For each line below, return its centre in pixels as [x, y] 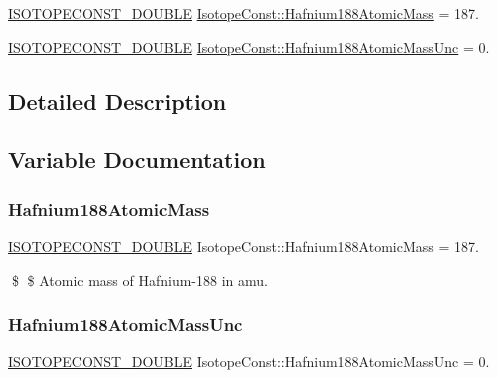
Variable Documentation [137, 159]
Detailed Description [117, 100]
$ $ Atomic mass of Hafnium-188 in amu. [139, 279]
